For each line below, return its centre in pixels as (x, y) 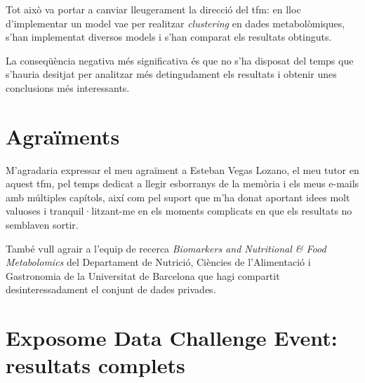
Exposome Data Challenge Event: (172, 338)
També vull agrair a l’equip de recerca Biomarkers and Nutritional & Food (166, 248)
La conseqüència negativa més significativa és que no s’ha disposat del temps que (180, 60)
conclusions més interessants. (68, 87)
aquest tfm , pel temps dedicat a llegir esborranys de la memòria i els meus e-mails (182, 183)
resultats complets (95, 365)
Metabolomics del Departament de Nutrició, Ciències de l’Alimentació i (158, 262)
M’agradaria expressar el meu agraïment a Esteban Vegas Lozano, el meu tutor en (182, 169)
